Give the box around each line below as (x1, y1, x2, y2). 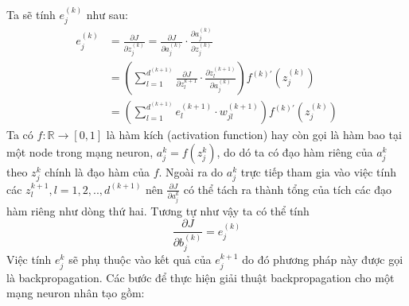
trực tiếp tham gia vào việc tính (240, 163, 396, 180)
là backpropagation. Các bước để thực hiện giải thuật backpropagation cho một (6, 269, 395, 285)
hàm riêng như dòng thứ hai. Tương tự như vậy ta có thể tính (6, 202, 310, 219)
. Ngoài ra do (158, 163, 224, 180)
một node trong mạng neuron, (6, 143, 154, 160)
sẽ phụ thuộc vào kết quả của (68, 251, 212, 268)
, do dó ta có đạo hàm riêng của (216, 143, 373, 160)
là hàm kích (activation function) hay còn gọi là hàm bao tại (106, 126, 402, 143)
